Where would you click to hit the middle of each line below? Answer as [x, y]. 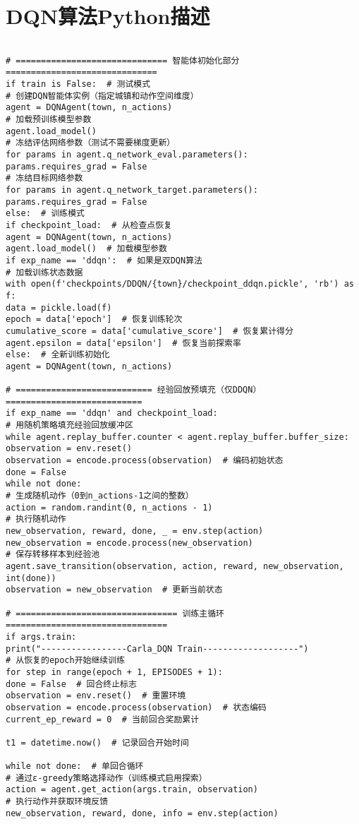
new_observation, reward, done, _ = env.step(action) [135, 531]
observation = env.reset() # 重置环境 [96, 696]
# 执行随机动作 [36, 519]
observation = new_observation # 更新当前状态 [114, 590]
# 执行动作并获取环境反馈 [57, 802]
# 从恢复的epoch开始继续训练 [66, 661]
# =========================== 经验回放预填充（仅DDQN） [134, 390]
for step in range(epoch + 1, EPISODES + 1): [114, 672]
